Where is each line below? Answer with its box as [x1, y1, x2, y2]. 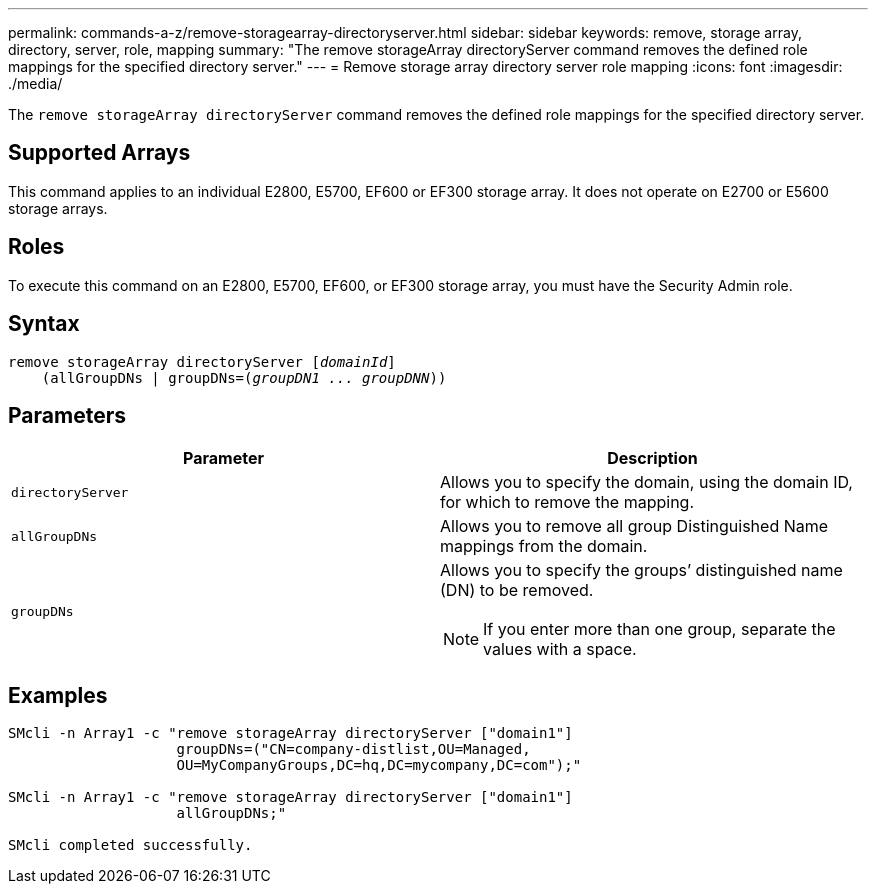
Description [607, 448, 698, 469]
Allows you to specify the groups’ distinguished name [440, 560, 843, 581]
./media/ [8, 75, 63, 92]
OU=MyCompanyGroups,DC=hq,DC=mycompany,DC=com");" [176, 757, 582, 774]
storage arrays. [8, 199, 108, 217]
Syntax [8, 311, 80, 337]
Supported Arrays [8, 140, 191, 166]
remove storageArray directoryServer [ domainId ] [8, 353, 396, 370]
